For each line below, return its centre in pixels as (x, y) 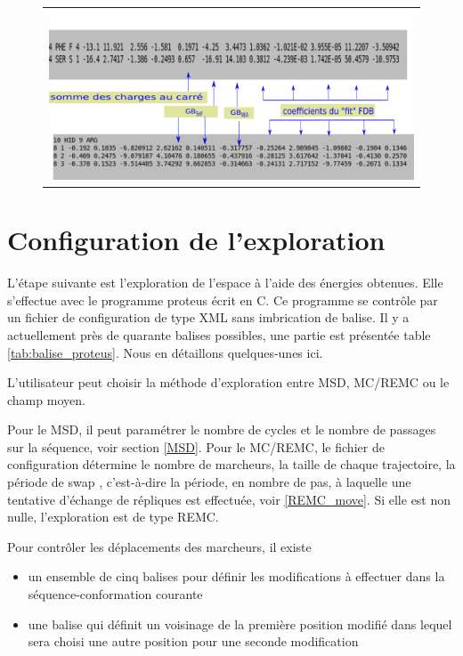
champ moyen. (46, 399)
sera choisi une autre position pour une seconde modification (193, 641)
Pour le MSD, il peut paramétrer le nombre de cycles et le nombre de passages (222, 429)
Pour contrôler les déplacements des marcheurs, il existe (159, 546)
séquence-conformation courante (115, 594)
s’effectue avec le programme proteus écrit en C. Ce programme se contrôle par (223, 300)
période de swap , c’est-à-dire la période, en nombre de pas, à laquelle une (209, 482)
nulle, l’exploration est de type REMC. (113, 517)
